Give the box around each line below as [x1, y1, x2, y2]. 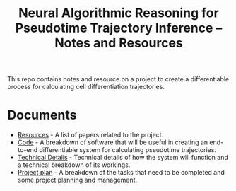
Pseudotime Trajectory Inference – [15, 20, 223, 36]
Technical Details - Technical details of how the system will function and [17, 154, 228, 162]
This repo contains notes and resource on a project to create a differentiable [7, 75, 230, 83]
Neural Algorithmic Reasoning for [18, 5, 219, 21]
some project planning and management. [17, 175, 138, 185]
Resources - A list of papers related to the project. [17, 131, 164, 139]
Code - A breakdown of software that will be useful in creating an [17, 138, 208, 146]
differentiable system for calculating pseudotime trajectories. [39, 146, 217, 154]
